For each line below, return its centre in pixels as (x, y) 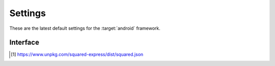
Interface (24, 43)
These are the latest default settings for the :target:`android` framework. (85, 28)
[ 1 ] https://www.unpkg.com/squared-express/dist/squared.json (77, 54)
